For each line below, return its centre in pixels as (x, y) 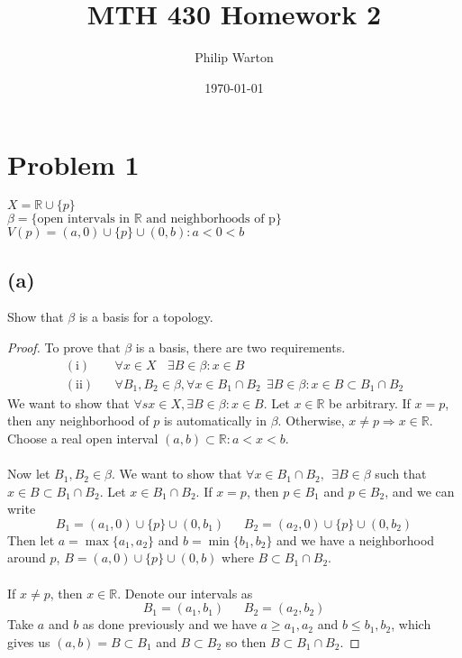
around (27, 557)
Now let (29, 474)
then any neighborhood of (78, 420)
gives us (29, 641)
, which (411, 624)
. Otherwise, (311, 420)
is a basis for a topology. (146, 317)
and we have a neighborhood (356, 539)
